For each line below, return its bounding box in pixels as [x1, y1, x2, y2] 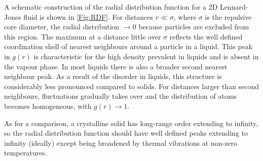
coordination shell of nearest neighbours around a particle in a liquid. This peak [4, 41, 253, 52]
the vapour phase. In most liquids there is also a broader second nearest [4, 61, 228, 71]
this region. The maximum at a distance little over [4, 31, 161, 42]
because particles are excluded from [138, 21, 249, 32]
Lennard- [220, 2, 248, 12]
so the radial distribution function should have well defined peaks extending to [4, 128, 248, 138]
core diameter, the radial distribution [4, 21, 120, 32]
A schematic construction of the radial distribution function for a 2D [4, 2, 218, 12]
